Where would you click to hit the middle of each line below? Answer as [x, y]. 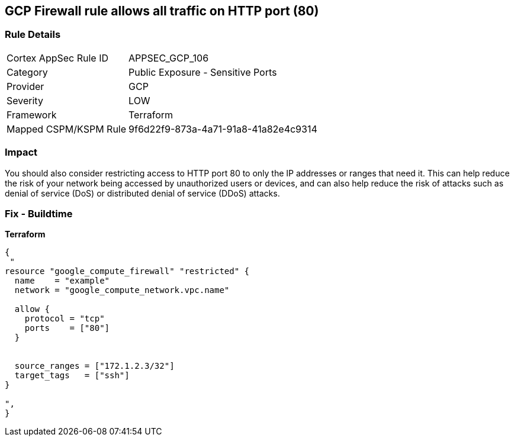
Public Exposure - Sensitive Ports [203, 72]
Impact [21, 152]
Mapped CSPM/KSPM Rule [67, 129]
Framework [32, 115]
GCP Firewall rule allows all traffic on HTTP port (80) [162, 11]
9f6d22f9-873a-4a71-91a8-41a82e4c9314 [223, 129]
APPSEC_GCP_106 [169, 58]
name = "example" [62, 281]
